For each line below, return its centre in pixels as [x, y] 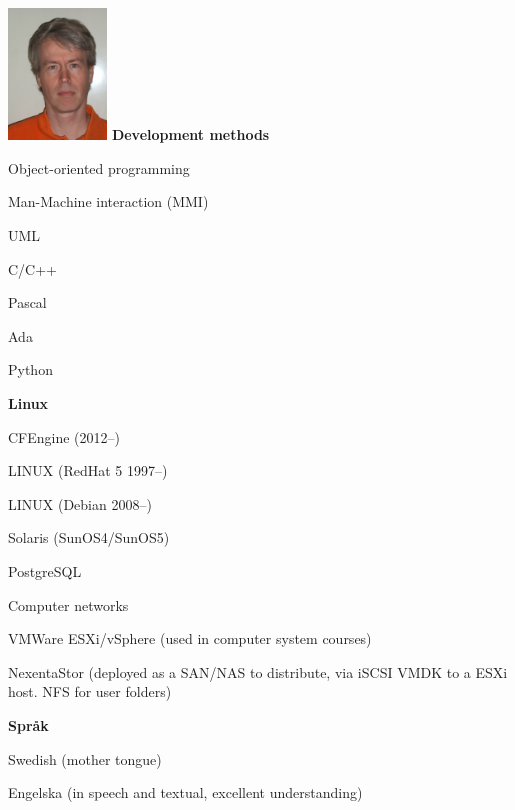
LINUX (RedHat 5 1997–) [88, 470]
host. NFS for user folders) [90, 691]
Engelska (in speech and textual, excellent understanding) [185, 792]
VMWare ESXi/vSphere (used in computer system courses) [190, 638]
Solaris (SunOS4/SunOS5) [89, 537]
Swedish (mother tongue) [85, 758]
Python [30, 369]
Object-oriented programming [99, 167]
